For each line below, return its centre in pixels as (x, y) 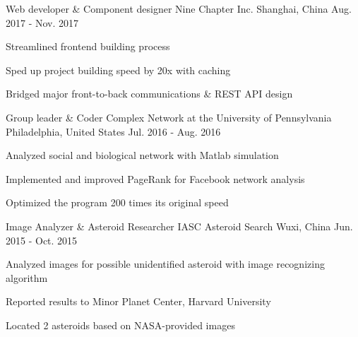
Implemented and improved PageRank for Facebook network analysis (155, 178)
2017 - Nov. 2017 (42, 22)
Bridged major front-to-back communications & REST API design (149, 94)
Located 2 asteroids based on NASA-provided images (120, 325)
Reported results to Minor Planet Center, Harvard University (138, 301)
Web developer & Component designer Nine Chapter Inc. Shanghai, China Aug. (179, 8)
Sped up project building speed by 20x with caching (118, 70)
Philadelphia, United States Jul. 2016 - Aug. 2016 (113, 131)
